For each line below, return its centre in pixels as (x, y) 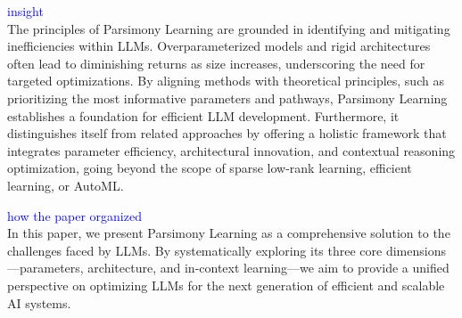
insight (25, 11)
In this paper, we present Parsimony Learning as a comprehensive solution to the (229, 233)
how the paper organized (74, 215)
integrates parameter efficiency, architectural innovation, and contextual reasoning (231, 150)
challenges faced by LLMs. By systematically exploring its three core (195, 250)
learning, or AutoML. (66, 185)
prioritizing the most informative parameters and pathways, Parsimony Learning (227, 98)
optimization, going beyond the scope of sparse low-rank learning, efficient (210, 168)
